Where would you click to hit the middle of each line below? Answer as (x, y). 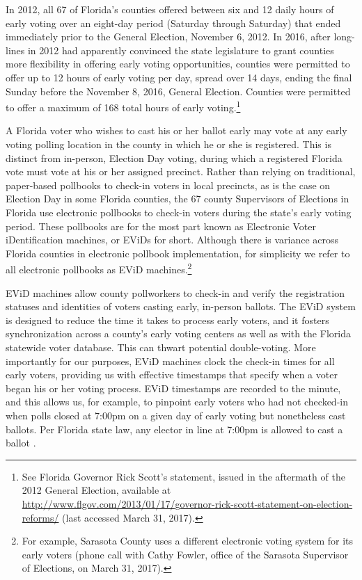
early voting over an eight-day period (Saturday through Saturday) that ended (173, 23)
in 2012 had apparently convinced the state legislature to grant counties (181, 50)
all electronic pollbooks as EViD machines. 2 (99, 268)
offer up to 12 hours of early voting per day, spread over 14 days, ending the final (179, 77)
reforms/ (40, 517)
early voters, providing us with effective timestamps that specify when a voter (172, 374)
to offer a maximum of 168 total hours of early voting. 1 (123, 106)
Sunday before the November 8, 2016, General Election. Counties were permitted (178, 91)
